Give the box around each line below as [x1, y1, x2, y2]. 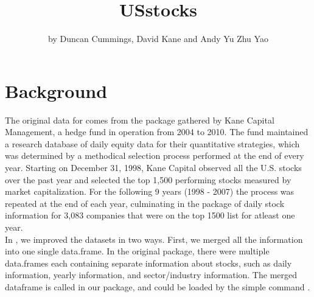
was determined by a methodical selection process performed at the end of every [5, 149, 304, 162]
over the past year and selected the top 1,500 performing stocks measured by [5, 173, 291, 186]
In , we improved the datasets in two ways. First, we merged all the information [5, 232, 303, 245]
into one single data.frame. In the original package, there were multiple [5, 245, 270, 257]
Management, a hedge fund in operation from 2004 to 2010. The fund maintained [5, 125, 309, 138]
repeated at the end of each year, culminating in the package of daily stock [5, 197, 285, 209]
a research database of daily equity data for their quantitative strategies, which [5, 137, 300, 150]
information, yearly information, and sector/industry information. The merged [5, 268, 298, 281]
